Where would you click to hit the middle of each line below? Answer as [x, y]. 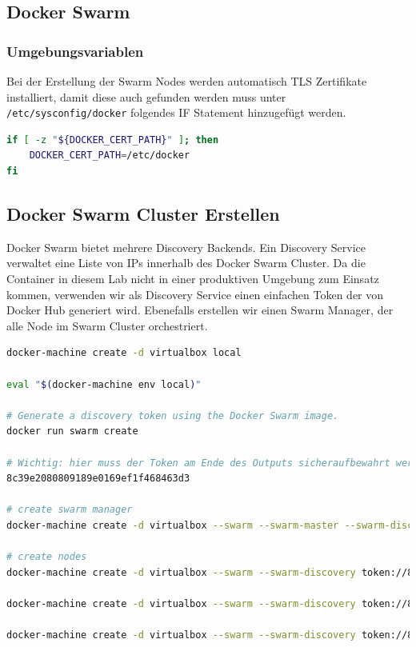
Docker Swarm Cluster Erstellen [143, 214]
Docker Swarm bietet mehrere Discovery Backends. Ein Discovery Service [186, 247]
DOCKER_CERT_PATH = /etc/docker [110, 156]
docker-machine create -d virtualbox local [124, 353]
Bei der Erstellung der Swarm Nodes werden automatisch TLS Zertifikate [187, 81]
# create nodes [47, 557]
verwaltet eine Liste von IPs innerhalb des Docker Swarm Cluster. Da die [186, 263]
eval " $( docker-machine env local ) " [104, 384]
